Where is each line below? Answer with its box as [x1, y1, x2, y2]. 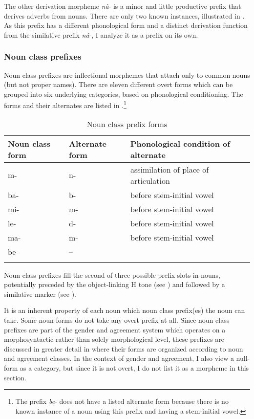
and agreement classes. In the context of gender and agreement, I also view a [4, 353, 234, 363]
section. [4, 372, 26, 382]
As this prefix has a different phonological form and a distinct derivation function [4, 20, 248, 30]
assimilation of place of [130, 163, 209, 175]
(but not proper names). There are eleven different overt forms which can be [4, 79, 233, 89]
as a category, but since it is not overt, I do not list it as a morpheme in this [20, 362, 249, 373]
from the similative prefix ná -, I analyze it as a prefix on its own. [4, 29, 198, 40]
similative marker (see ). [4, 288, 76, 299]
